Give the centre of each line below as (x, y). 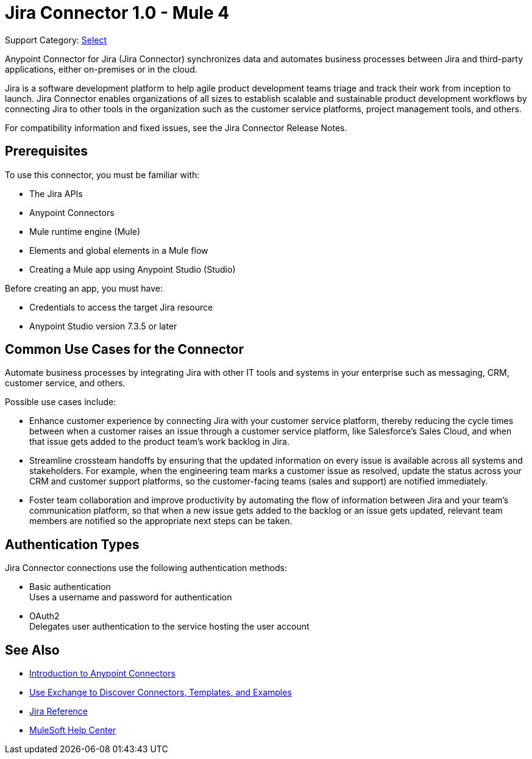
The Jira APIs (56, 193)
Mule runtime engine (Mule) (85, 231)
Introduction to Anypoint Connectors (102, 674)
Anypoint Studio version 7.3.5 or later (103, 326)
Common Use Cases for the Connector (124, 350)
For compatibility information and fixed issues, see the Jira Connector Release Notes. (176, 128)
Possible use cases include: (61, 402)
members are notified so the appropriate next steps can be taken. (161, 521)
